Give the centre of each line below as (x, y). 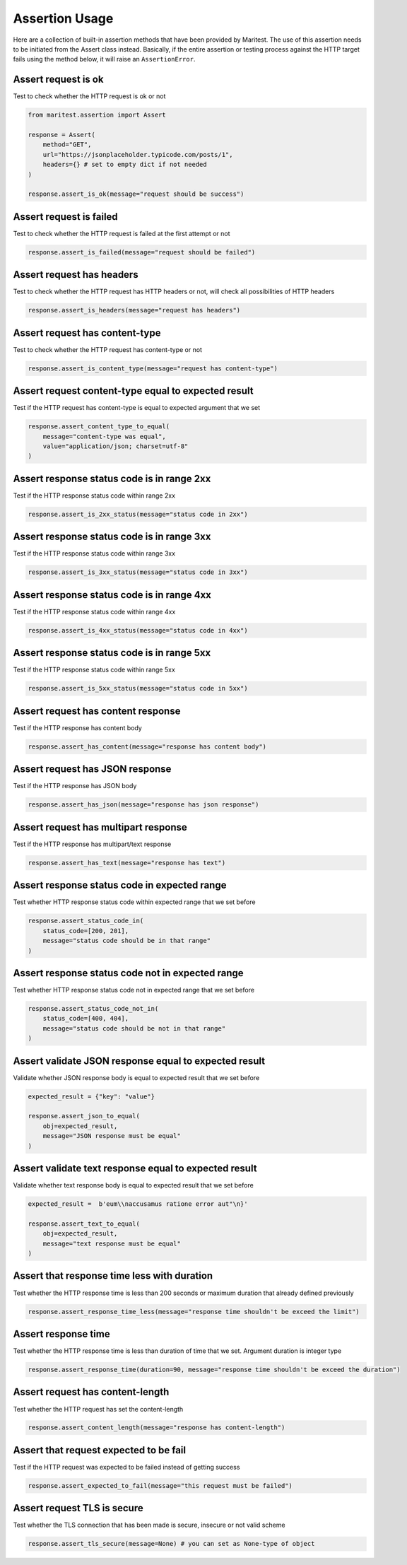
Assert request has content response (97, 711)
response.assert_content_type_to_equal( (99, 427)
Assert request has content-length (91, 1392)
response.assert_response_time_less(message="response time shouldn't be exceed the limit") (194, 1312)
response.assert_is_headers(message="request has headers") (134, 310)
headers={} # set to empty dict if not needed (125, 165)
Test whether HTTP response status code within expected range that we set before (134, 902)
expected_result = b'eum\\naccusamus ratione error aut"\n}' (138, 1204)
